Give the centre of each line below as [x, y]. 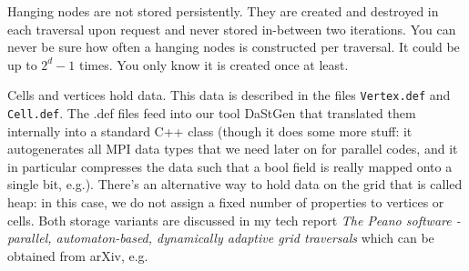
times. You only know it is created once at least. [214, 64]
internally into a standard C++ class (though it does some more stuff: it [210, 130]
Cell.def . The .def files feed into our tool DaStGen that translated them [212, 113]
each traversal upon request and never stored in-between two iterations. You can [232, 29]
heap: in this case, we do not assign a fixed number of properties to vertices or [226, 202]
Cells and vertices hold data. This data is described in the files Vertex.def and [229, 95]
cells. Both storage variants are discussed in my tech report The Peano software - [234, 220]
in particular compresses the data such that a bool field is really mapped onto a [230, 166]
